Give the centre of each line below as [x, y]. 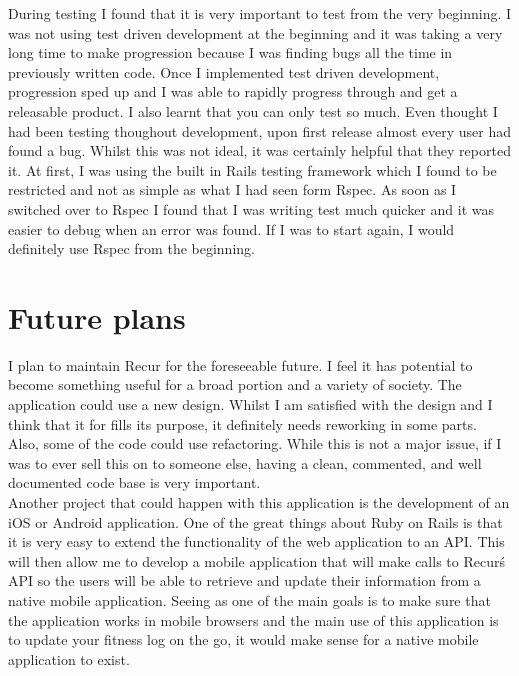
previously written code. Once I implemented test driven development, [224, 71]
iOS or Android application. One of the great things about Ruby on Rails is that [255, 521]
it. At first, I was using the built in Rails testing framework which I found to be [252, 169]
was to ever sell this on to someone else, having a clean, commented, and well [245, 462]
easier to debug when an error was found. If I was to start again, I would [231, 228]
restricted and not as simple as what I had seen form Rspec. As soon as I [232, 189]
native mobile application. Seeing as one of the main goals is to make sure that [249, 599]
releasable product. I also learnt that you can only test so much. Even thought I [253, 110]
